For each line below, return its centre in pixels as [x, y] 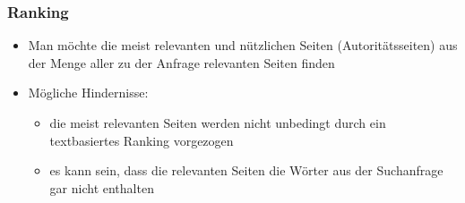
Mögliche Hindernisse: [88, 93]
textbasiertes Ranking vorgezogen [142, 140]
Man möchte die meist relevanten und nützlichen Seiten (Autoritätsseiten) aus [243, 45]
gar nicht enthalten [102, 187]
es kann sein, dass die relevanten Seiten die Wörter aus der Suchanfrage [246, 170]
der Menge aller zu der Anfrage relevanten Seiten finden [181, 62]
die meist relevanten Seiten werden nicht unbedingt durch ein [218, 123]
